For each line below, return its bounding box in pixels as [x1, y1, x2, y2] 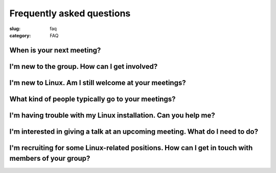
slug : [9, 26, 20, 32]
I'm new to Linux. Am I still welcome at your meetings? [9, 78, 186, 87]
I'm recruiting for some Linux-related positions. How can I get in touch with [9, 143, 253, 152]
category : [9, 32, 31, 38]
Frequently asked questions [9, 8, 131, 19]
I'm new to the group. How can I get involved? [9, 62, 158, 71]
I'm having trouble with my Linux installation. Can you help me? [9, 111, 216, 119]
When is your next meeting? [9, 46, 101, 55]
